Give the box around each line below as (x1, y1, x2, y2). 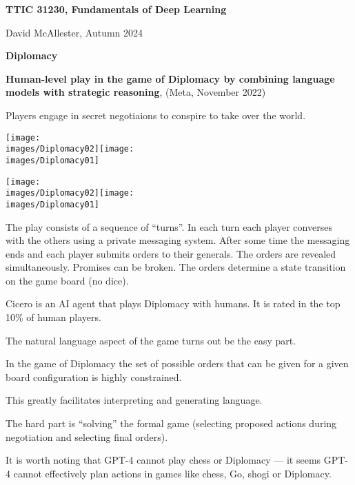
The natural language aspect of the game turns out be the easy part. (6, 333, 296, 347)
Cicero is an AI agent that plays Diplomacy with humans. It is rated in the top (6, 296, 341, 311)
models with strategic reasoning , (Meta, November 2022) (6, 85, 266, 99)
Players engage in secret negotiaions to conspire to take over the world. (6, 107, 306, 122)
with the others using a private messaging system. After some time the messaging (6, 233, 350, 247)
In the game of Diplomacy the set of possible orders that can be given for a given (6, 356, 349, 371)
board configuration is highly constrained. (6, 369, 182, 384)
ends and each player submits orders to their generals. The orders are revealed (6, 246, 336, 260)
